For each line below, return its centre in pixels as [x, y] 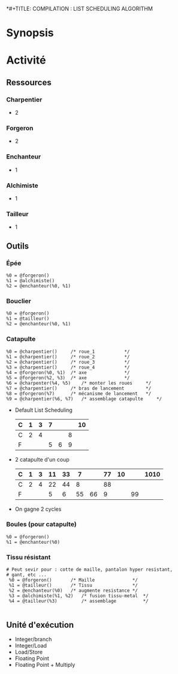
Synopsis [30, 33]
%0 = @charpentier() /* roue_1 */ [68, 351]
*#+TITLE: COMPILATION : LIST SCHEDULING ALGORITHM [79, 9]
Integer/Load [31, 645]
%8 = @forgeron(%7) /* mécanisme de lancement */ [79, 393]
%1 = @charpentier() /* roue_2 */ [68, 357]
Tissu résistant [28, 557]
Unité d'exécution [40, 624]
